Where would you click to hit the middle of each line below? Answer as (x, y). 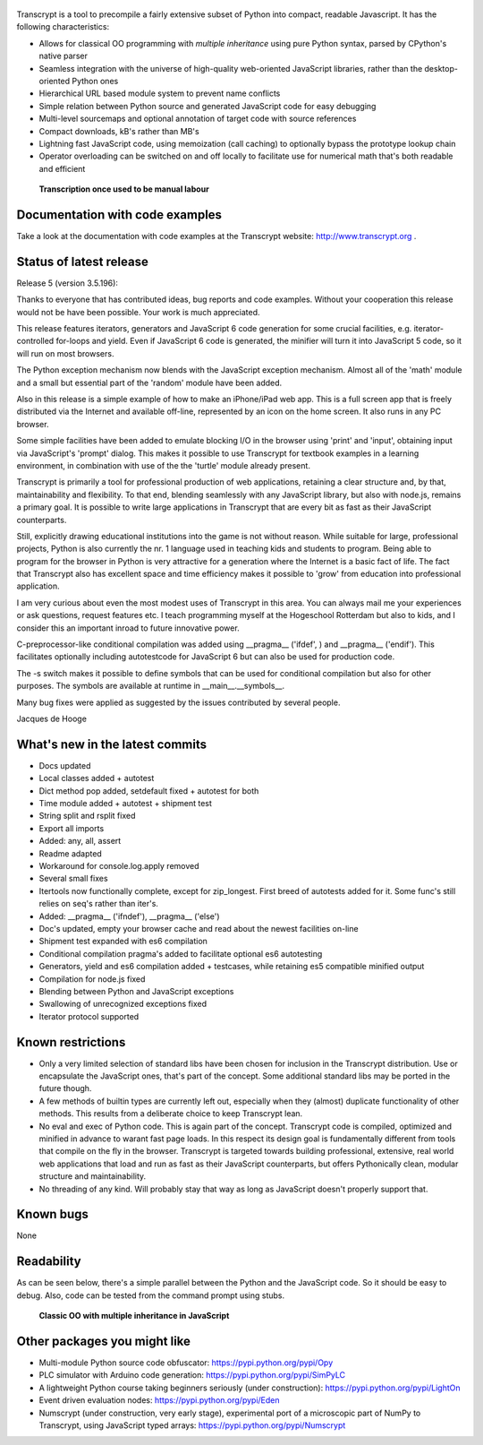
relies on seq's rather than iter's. (98, 904)
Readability (49, 1262)
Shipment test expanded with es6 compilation (123, 942)
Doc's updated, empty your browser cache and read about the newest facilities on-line (199, 928)
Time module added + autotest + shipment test (125, 804)
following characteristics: (63, 27)
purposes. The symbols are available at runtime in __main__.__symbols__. (151, 686)
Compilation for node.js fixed (92, 979)
